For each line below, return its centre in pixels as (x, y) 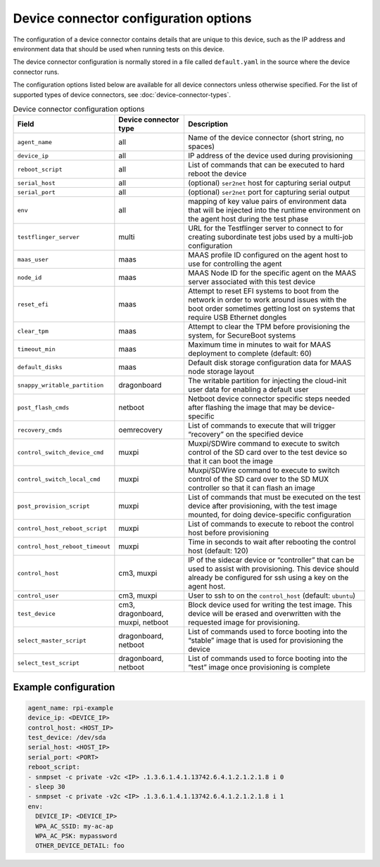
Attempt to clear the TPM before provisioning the (269, 327)
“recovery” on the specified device (246, 435)
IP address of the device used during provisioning (270, 156)
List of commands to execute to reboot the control (271, 524)
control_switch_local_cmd (59, 479)
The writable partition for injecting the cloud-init (267, 381)
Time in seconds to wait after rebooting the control (272, 542)
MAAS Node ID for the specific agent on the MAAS (272, 273)
